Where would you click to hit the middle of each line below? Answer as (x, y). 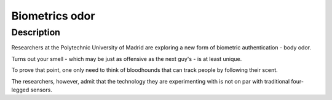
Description (36, 32)
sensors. (41, 90)
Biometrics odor (53, 16)
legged (20, 90)
